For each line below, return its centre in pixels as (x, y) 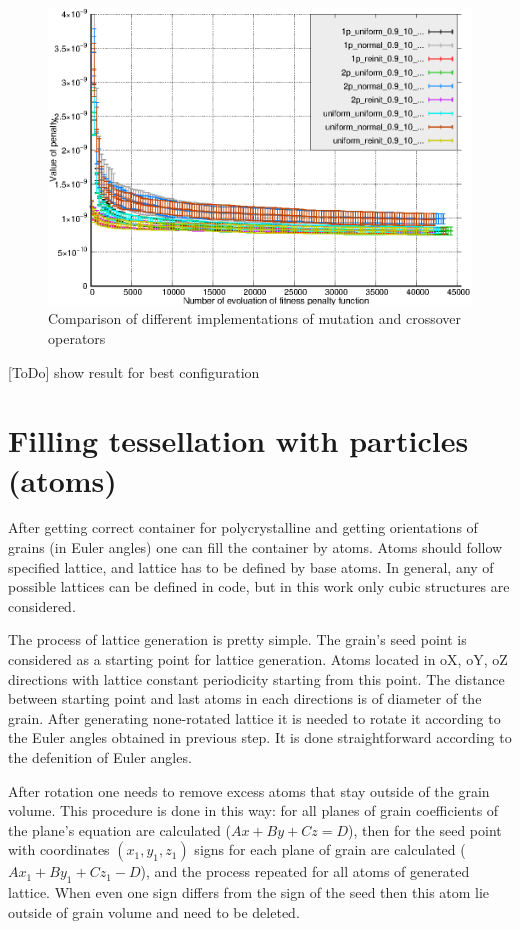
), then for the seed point (425, 829)
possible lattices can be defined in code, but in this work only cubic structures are (259, 586)
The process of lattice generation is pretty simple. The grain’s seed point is (237, 639)
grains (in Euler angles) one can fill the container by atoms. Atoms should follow (255, 547)
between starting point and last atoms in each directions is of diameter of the (245, 698)
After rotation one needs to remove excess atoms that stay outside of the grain (249, 790)
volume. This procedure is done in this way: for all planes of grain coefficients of (253, 810)
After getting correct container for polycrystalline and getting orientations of (243, 527)
